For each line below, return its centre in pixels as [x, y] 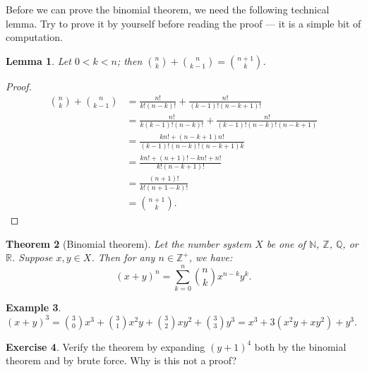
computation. [34, 37]
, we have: [211, 257]
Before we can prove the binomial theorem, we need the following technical [168, 9]
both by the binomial [300, 346]
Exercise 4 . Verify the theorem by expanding [106, 346]
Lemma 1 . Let [38, 60]
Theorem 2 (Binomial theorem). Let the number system [129, 243]
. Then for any [123, 257]
